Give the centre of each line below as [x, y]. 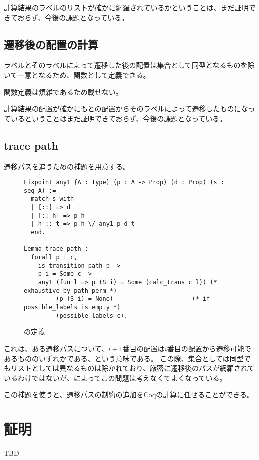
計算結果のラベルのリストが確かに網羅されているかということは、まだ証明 [126, 7]
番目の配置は [143, 348]
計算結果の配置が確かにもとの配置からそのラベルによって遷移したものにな [126, 108]
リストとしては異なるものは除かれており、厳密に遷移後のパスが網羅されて [132, 368]
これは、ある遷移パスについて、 [56, 348]
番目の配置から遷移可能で [209, 348]
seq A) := [40, 190]
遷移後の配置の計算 [51, 44]
